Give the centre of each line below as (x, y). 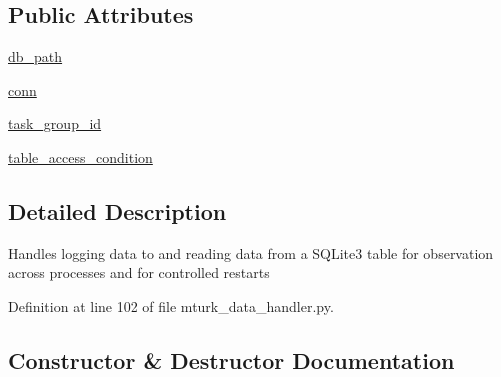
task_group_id (55, 123)
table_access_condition (80, 156)
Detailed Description (117, 210)
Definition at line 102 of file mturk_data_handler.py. (171, 305)
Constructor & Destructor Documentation (231, 359)
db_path (35, 56)
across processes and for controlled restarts (139, 272)
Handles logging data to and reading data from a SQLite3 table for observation (251, 252)
